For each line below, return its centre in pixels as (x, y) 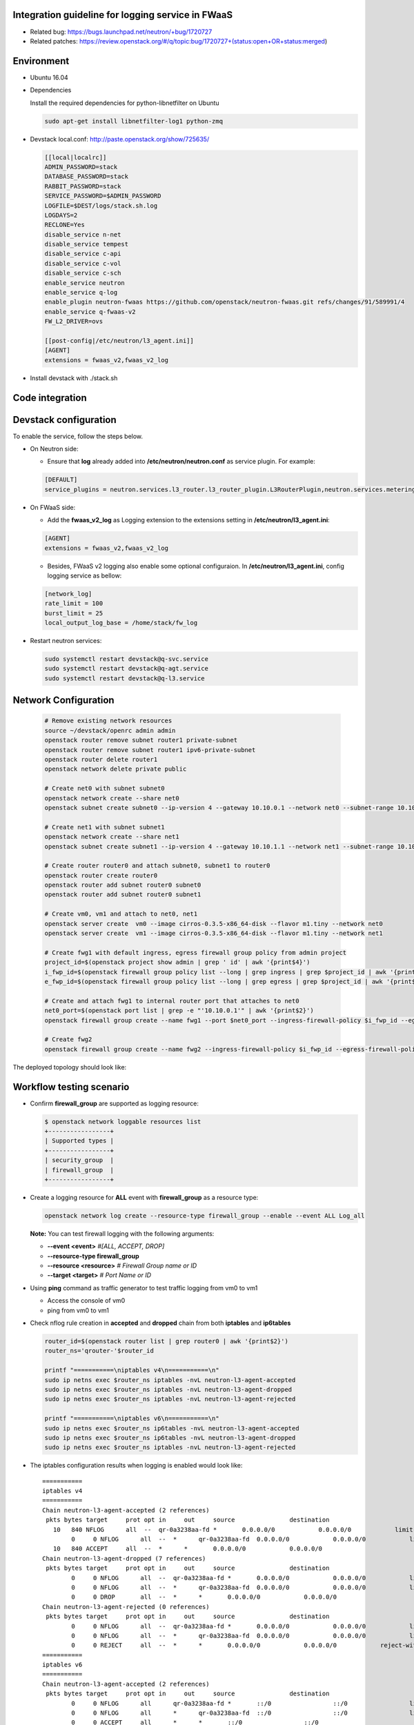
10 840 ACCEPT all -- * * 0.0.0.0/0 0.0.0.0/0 (188, 1549)
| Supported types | (79, 1141)
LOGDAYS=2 (61, 215)
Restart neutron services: (66, 641)
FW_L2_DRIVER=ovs (74, 322)
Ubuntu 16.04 (49, 77)
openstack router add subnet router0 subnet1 (123, 895)
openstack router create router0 (101, 875)
